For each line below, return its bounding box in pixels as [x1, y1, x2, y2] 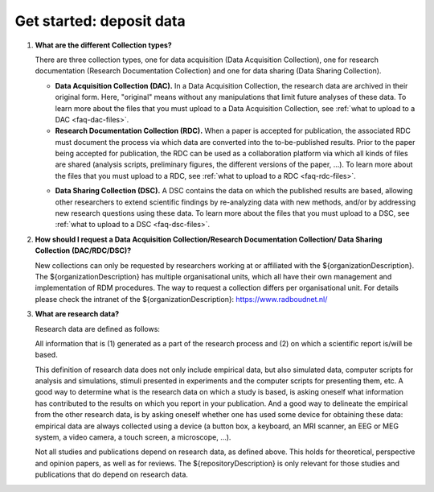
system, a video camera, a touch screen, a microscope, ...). [35, 432, 231, 442]
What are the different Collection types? [35, 40, 172, 50]
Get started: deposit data [14, 12, 186, 30]
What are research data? [35, 309, 120, 319]
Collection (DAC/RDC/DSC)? [35, 246, 132, 255]
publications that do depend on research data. [35, 469, 189, 479]
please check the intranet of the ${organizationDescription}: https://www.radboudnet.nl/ [35, 294, 328, 304]
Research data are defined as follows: [35, 324, 161, 333]
